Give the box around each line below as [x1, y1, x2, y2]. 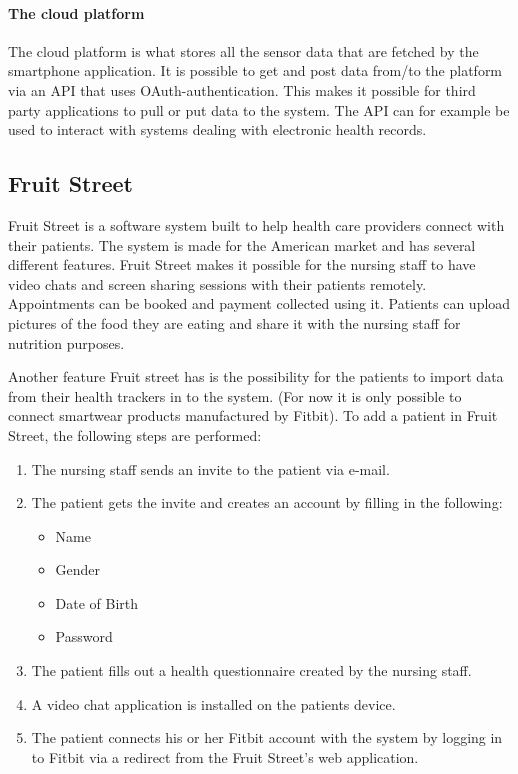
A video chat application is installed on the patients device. [31, 693, 396, 714]
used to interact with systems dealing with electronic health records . [8, 119, 427, 140]
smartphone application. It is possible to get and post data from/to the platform [8, 60, 503, 81]
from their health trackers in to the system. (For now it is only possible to [8, 385, 462, 406]
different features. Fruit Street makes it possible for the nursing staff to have [8, 254, 476, 275]
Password [55, 626, 113, 647]
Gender [55, 559, 101, 580]
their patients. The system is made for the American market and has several [8, 234, 476, 255]
